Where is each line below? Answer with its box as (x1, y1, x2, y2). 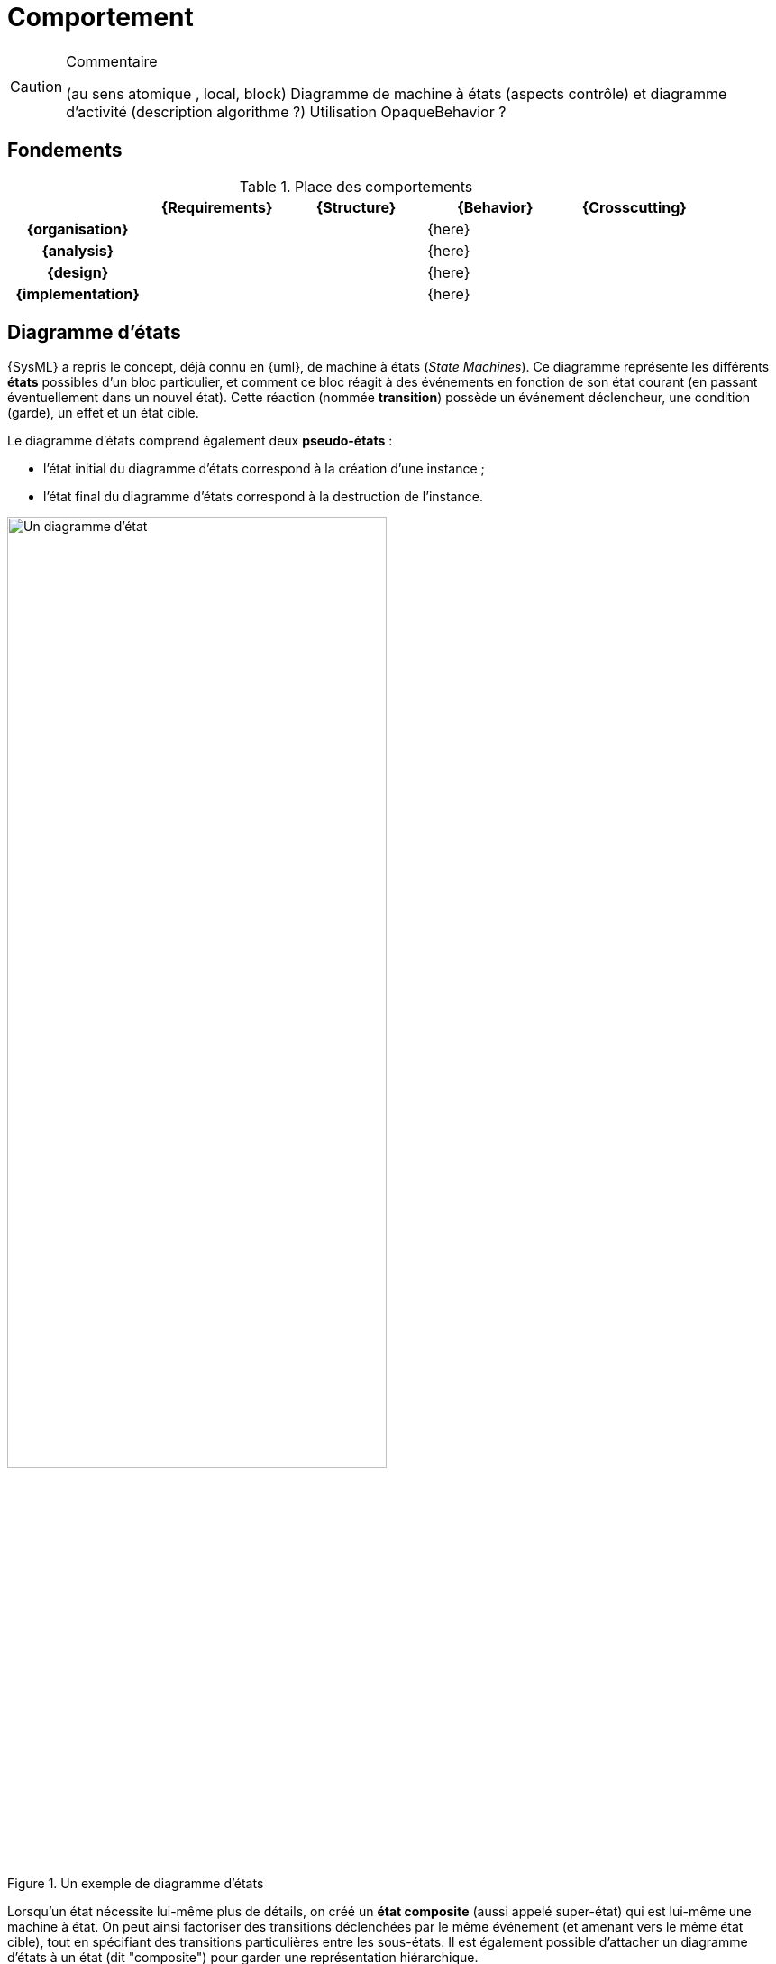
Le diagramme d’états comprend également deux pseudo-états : (7, 433, 393, 449)
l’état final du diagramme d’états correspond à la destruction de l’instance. (43, 489, 483, 505)
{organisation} (26, 219, 129, 238)
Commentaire (66, 51, 158, 70)
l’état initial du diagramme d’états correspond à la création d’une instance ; (43, 461, 485, 477)
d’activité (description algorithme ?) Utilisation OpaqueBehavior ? (66, 102, 507, 121)
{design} (47, 262, 109, 281)
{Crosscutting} (581, 197, 687, 216)
